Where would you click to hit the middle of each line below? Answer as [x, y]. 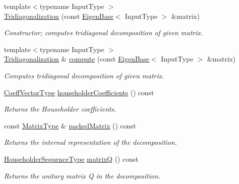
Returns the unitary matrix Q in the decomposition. [82, 175]
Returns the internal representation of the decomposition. [90, 142]
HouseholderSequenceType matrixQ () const [71, 158]
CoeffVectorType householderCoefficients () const [79, 92]
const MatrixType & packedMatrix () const [70, 125]
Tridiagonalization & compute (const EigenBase [77, 59]
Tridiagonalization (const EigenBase [59, 16]
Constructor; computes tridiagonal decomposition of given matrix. [103, 32]
